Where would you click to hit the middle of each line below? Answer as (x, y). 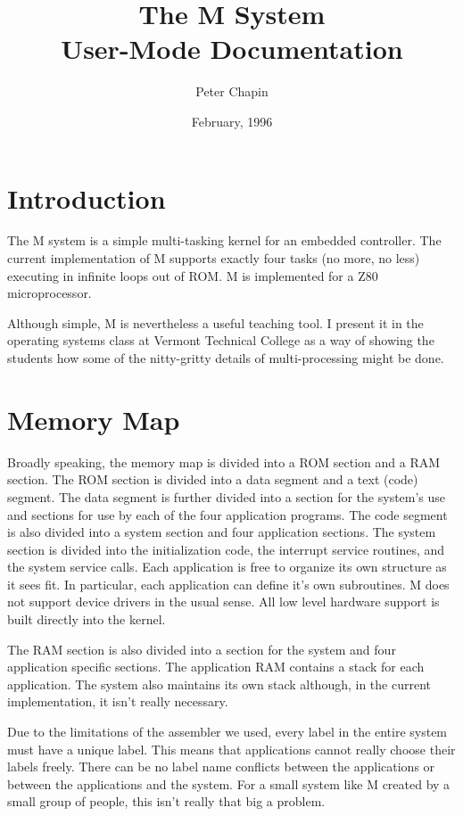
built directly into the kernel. (87, 619)
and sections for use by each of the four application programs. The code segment (227, 514)
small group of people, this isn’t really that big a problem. (166, 801)
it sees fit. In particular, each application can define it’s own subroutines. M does (228, 584)
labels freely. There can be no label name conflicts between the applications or (221, 767)
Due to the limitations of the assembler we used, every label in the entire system (227, 732)
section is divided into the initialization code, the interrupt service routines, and (226, 549)
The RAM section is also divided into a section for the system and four (202, 649)
